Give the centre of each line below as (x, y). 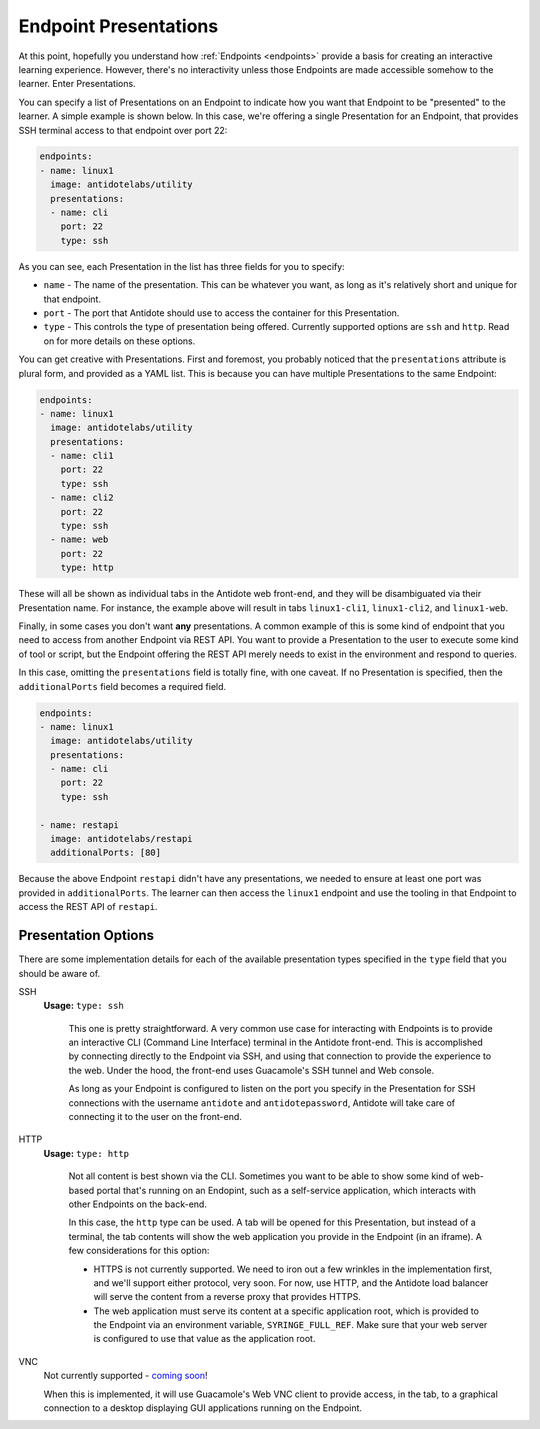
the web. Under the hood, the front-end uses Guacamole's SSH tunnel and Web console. (251, 1070)
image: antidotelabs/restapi (122, 839)
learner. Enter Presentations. (77, 84)
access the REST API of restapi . (88, 907)
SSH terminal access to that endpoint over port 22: (123, 130)
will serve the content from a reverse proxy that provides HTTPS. (227, 1297)
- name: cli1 (82, 456)
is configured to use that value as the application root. (204, 1339)
